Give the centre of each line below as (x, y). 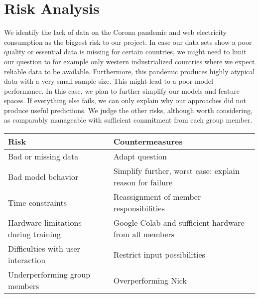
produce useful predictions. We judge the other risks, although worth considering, (128, 110)
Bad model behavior (43, 176)
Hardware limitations (45, 223)
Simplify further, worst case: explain (176, 171)
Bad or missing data (43, 156)
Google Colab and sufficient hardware (179, 223)
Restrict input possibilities (159, 254)
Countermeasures (148, 142)
